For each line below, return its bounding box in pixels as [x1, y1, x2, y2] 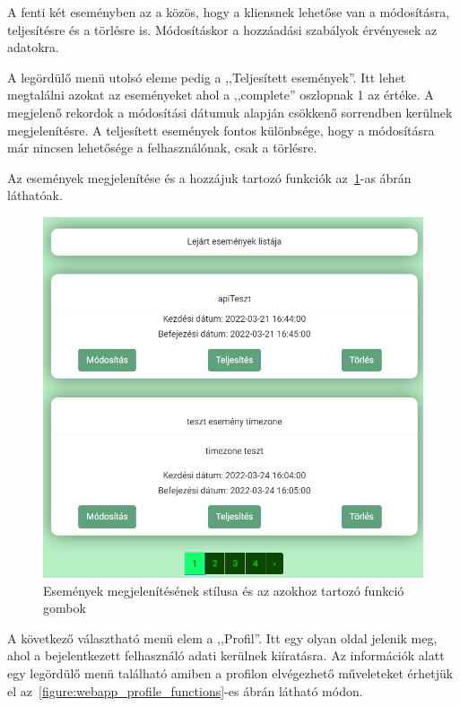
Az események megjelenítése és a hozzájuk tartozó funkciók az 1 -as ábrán [7, 168, 412, 187]
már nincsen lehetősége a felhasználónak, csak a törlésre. [7, 138, 317, 157]
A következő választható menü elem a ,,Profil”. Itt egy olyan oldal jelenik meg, [7, 628, 438, 647]
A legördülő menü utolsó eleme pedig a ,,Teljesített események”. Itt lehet [7, 67, 406, 86]
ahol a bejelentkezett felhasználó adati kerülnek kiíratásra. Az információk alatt [7, 646, 445, 665]
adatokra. [7, 38, 60, 57]
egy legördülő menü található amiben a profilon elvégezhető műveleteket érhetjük [7, 664, 454, 683]
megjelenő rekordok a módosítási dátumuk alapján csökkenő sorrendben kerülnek [7, 102, 453, 121]
